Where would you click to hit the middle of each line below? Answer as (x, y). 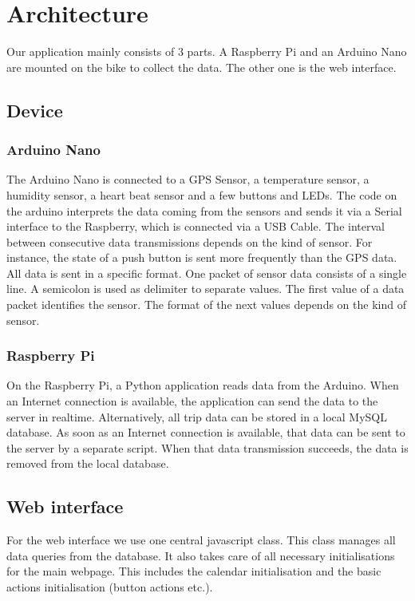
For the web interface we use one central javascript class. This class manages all (201, 540)
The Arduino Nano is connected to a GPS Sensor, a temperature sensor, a (188, 179)
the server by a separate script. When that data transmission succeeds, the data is (207, 447)
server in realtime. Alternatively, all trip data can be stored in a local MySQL (197, 416)
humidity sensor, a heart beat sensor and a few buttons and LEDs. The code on (202, 194)
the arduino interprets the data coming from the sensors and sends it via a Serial (204, 210)
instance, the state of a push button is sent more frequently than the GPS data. (202, 257)
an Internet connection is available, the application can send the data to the (192, 401)
